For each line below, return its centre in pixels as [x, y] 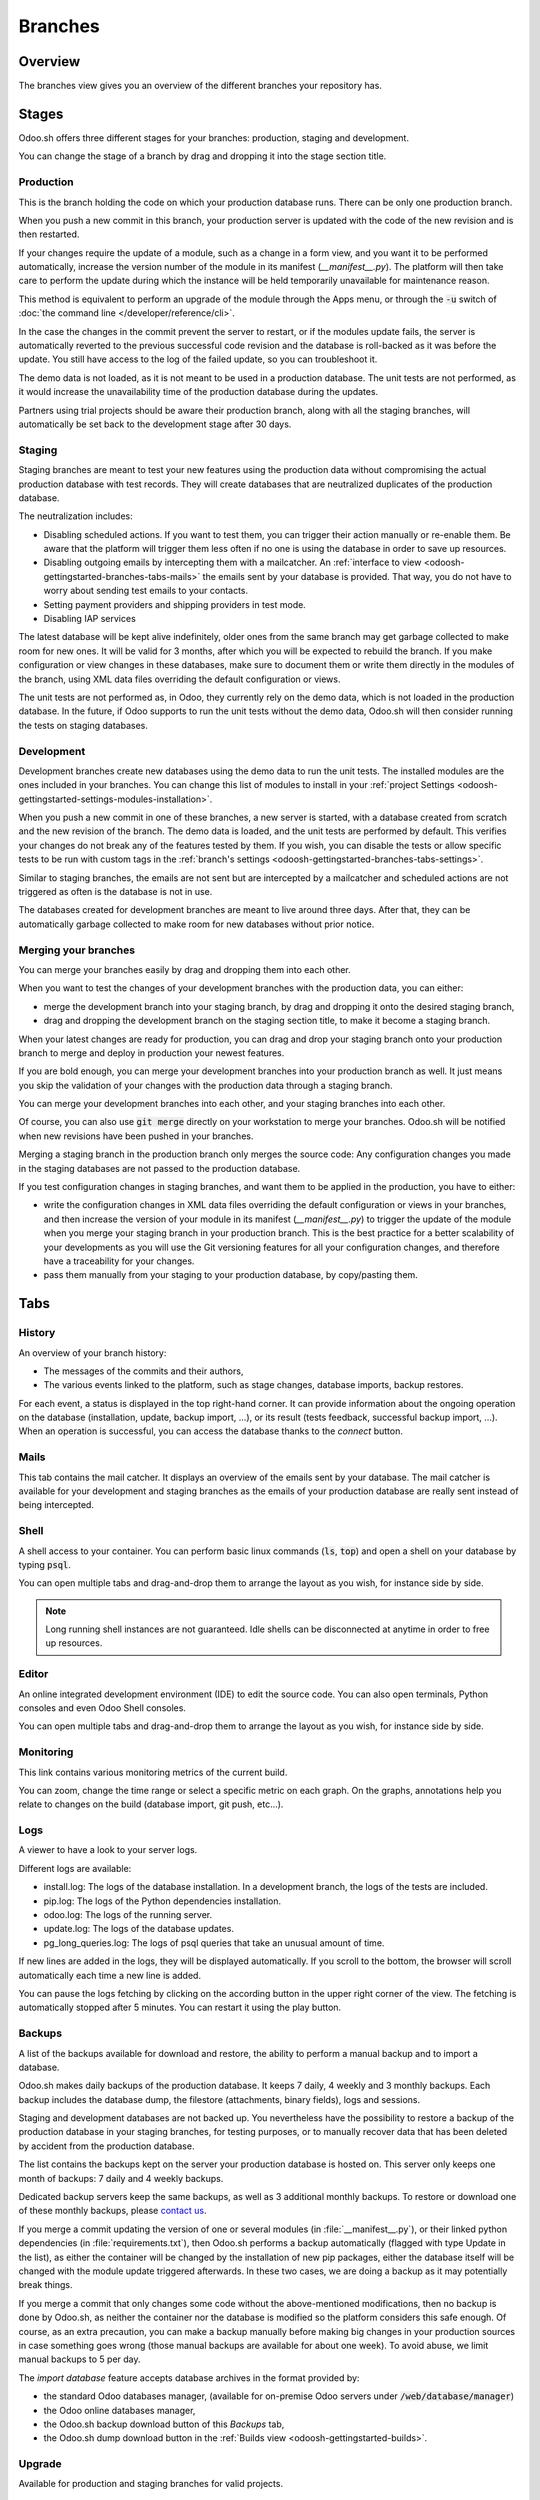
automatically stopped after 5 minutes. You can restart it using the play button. [180, 2007]
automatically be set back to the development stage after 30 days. [155, 424]
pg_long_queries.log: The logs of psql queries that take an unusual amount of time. [214, 1942]
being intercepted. [56, 1505]
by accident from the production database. [106, 2146]
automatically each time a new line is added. [110, 1975]
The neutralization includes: [76, 516]
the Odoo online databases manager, [119, 2410]
